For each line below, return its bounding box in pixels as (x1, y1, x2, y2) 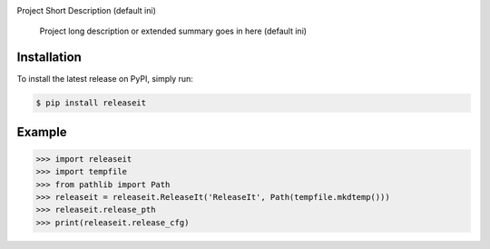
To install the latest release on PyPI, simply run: (16, 74, 194, 85)
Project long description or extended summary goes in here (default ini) (39, 25, 308, 36)
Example (16, 124, 67, 140)
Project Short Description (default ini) (16, 5, 156, 15)
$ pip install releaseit (35, 98, 147, 108)
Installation (16, 50, 82, 65)
